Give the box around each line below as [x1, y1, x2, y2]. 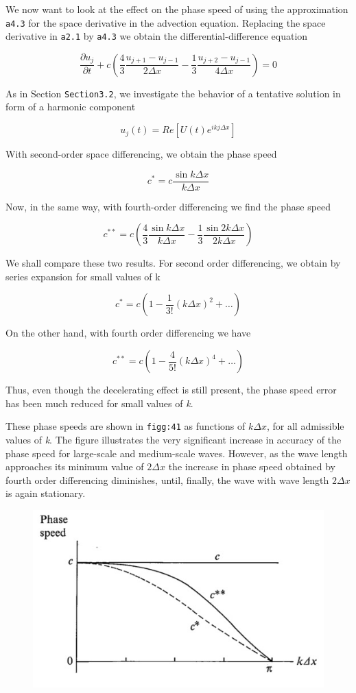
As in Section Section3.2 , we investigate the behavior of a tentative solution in [5, 86, 341, 100]
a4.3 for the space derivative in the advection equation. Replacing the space [5, 15, 326, 29]
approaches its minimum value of [5, 459, 144, 474]
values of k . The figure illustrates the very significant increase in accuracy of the [5, 432, 342, 446]
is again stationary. [5, 486, 86, 500]
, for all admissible [266, 419, 344, 433]
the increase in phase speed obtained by [168, 459, 335, 474]
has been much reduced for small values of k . [5, 396, 193, 410]
